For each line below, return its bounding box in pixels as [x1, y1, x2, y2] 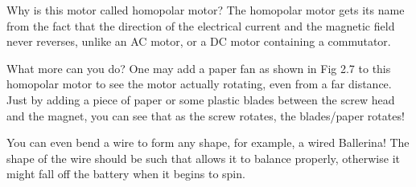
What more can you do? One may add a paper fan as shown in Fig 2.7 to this [6, 59, 391, 76]
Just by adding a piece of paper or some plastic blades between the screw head [6, 91, 395, 108]
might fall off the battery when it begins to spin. [6, 165, 245, 182]
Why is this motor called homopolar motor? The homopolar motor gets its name [6, 2, 405, 18]
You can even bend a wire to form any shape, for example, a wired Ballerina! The [6, 134, 410, 151]
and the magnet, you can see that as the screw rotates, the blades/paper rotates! [6, 107, 405, 124]
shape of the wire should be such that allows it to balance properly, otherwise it [6, 149, 400, 166]
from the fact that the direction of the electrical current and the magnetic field [6, 17, 395, 34]
